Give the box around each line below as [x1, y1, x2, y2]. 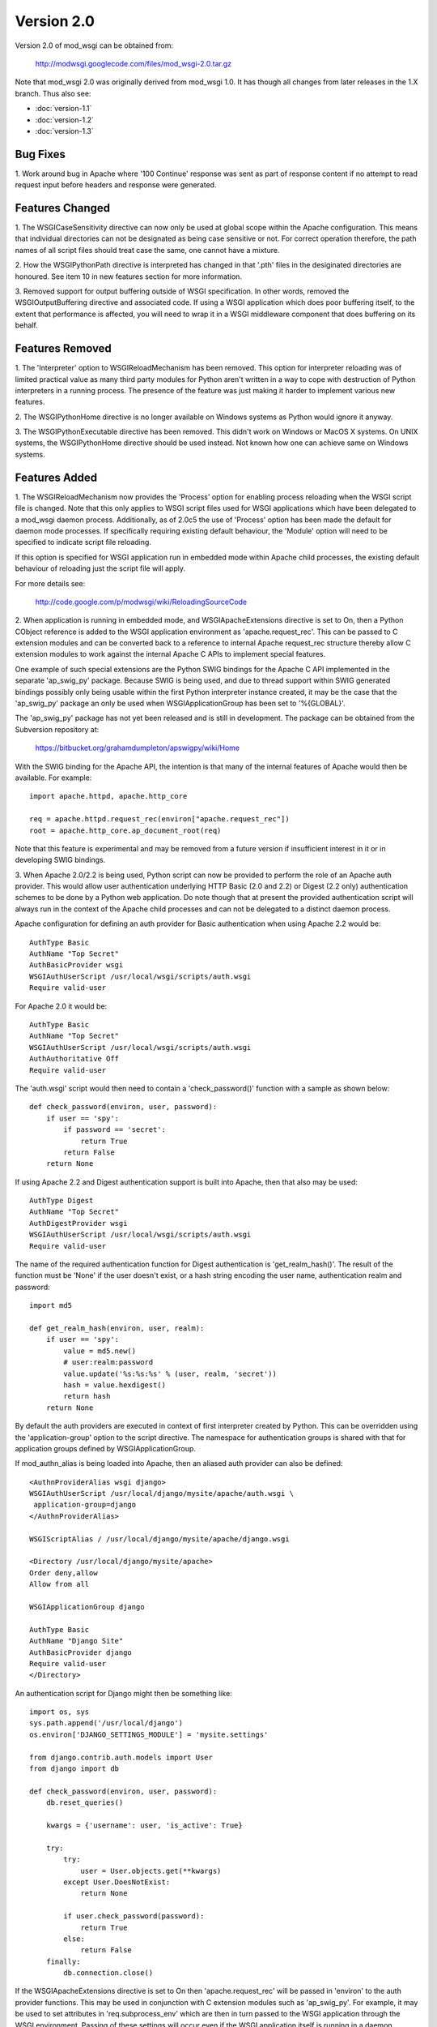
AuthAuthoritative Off [29, 1054, 120, 1064]
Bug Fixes [15, 147, 66, 161]
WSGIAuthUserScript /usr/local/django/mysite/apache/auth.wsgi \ [29, 1489, 295, 1498]
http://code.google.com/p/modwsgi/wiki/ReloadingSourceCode [35, 597, 248, 606]
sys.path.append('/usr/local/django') [29, 1719, 184, 1728]
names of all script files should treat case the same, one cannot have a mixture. [15, 245, 280, 255]
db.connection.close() [63, 1969, 154, 1978]
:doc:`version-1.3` [35, 126, 94, 135]
